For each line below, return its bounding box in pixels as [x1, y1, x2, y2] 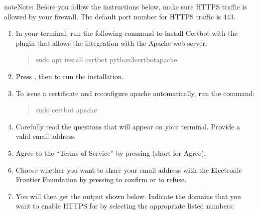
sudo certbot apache [35, 105, 97, 115]
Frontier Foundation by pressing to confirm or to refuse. [15, 174, 187, 185]
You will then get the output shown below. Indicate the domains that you [15, 191, 241, 201]
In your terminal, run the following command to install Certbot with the [15, 28, 238, 38]
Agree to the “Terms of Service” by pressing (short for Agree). [15, 147, 206, 158]
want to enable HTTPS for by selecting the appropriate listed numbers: [15, 201, 234, 211]
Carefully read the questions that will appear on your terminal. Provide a [15, 121, 240, 131]
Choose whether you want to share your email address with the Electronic [15, 164, 242, 175]
